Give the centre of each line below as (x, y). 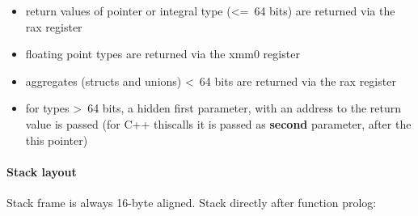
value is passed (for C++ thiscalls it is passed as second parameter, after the (218, 123)
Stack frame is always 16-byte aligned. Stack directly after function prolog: (192, 202)
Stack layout (42, 171)
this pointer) (57, 140)
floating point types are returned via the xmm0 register (163, 54)
